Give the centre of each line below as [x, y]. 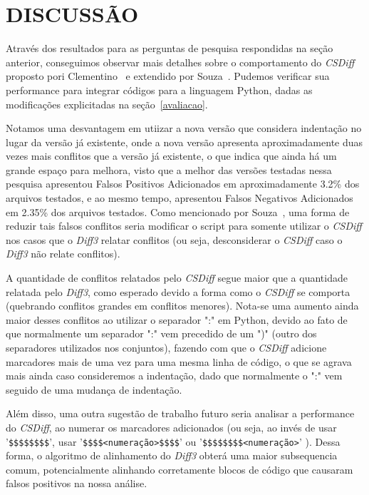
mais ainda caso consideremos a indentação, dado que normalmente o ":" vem [174, 376]
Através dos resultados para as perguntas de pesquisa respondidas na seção [170, 48]
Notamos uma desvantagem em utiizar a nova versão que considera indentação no [184, 128]
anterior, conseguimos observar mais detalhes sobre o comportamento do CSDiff [180, 62]
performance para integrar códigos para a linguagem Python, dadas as [159, 90]
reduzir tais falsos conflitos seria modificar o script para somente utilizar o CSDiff [184, 226]
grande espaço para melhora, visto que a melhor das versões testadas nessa [169, 169]
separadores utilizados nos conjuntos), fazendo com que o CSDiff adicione [166, 347]
